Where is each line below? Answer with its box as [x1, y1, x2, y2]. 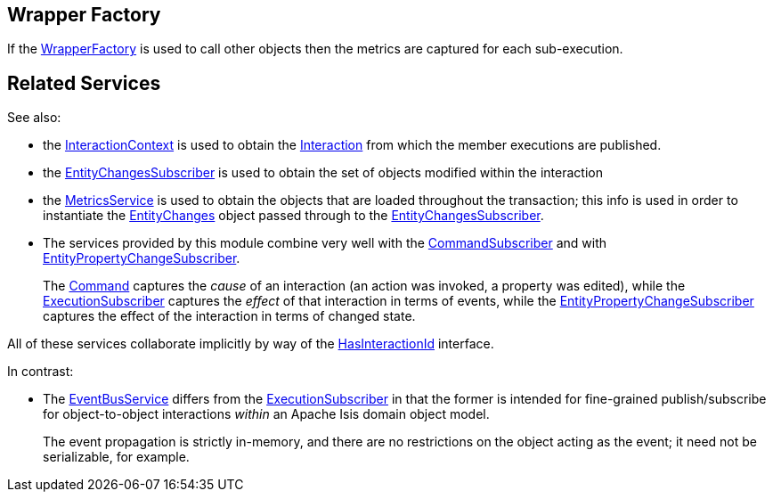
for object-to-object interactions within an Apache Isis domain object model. [43, 406, 490, 422]
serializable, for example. [43, 449, 190, 465]
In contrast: [7, 364, 74, 380]
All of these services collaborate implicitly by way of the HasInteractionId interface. [7, 336, 494, 352]
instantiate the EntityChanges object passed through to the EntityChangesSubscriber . [43, 208, 544, 224]
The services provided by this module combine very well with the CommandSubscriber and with [43, 235, 607, 251]
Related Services [7, 71, 161, 94]
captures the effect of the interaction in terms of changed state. [43, 308, 416, 324]
